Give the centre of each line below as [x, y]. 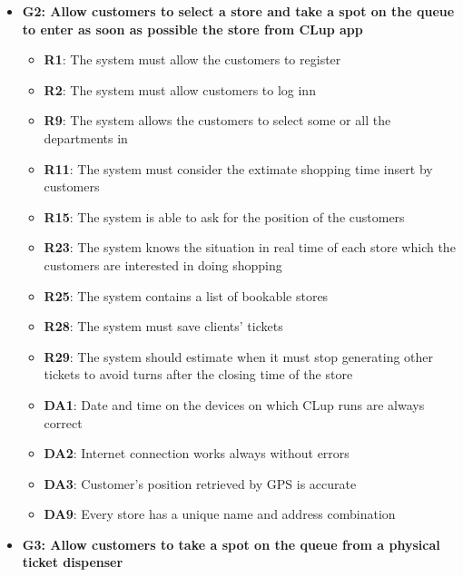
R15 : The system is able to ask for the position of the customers [224, 216]
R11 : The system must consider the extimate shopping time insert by [238, 168]
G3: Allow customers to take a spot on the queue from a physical [231, 544]
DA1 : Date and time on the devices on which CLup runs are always [234, 404]
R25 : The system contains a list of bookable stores [186, 295]
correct [63, 422]
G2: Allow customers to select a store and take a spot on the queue [238, 11]
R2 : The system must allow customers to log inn [180, 89]
